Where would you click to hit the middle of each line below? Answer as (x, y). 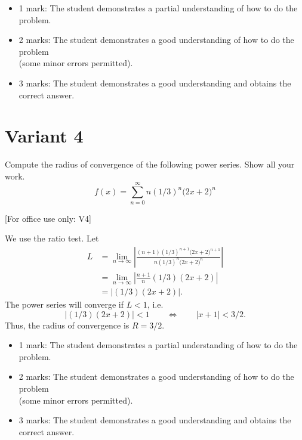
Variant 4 (44, 136)
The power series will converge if (64, 304)
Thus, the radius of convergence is (67, 325)
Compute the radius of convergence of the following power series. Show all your (150, 164)
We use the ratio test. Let (52, 238)
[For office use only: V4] (48, 218)
